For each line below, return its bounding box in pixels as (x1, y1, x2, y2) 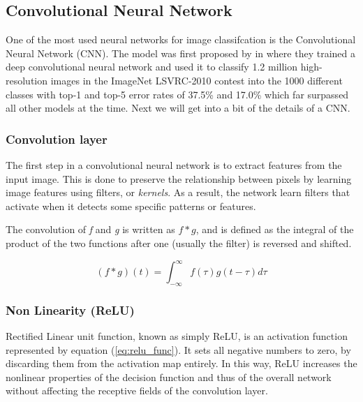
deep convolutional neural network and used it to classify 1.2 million (6, 59, 297, 74)
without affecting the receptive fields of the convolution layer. (6, 383, 268, 398)
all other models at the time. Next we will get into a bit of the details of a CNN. (6, 100, 350, 115)
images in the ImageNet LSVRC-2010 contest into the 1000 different (50, 73, 343, 87)
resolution (6, 73, 48, 87)
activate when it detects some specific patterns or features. (6, 198, 256, 213)
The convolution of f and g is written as (6, 222, 175, 237)
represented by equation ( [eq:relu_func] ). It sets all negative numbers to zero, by (6, 342, 351, 357)
